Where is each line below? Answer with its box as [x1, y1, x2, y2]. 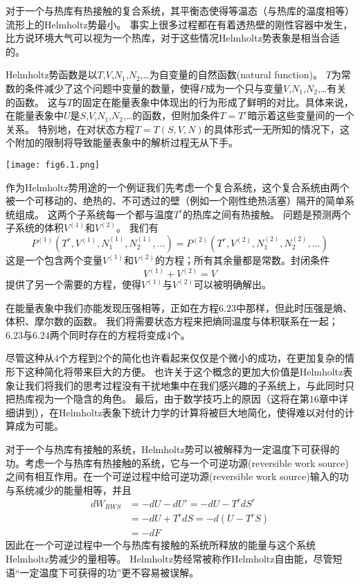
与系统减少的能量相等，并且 [6, 482, 132, 497]
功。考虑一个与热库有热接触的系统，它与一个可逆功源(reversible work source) [6, 455, 349, 470]
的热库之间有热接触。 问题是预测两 [183, 206, 341, 221]
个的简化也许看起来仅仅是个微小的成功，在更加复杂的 [102, 351, 345, 365]
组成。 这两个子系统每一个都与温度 [15, 206, 174, 221]
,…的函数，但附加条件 [123, 108, 220, 123]
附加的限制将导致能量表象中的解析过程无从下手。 [15, 135, 238, 150]
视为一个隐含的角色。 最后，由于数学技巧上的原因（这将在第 [34, 391, 309, 406]
